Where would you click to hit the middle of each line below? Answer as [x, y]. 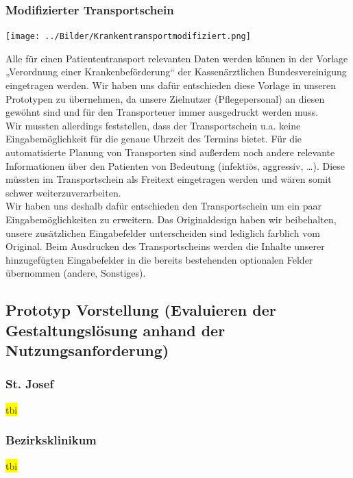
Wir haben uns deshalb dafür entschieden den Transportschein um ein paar [164, 206]
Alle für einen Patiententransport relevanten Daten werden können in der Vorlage [177, 58]
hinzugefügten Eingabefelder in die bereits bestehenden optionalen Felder [159, 259]
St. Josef [30, 384]
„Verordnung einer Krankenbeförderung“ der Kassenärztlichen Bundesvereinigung [176, 72]
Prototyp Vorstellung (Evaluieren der [141, 310]
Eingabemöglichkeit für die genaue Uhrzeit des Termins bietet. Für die [154, 139]
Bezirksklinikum [51, 440]
